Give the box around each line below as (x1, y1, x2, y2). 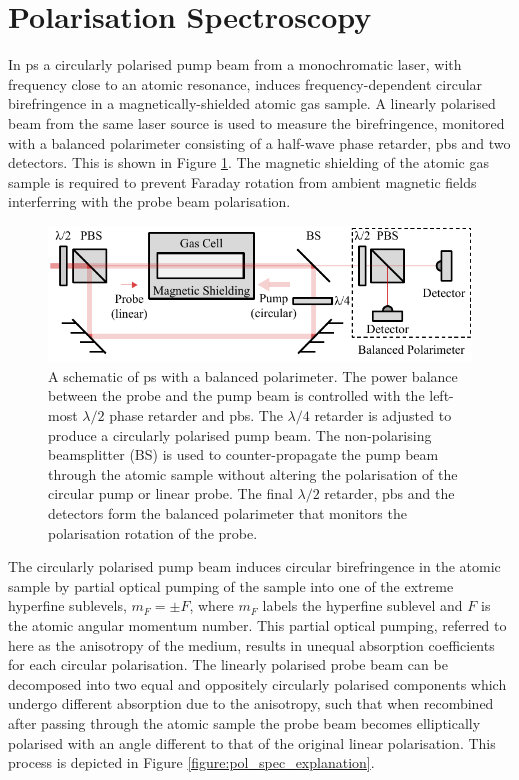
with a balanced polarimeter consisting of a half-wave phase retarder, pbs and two (8, 132, 511, 153)
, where (189, 595, 234, 616)
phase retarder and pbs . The (109, 405, 283, 426)
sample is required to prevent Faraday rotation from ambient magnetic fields (8, 171, 477, 192)
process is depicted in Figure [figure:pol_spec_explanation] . (8, 752, 375, 773)
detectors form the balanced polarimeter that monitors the (48, 503, 407, 524)
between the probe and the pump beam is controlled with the (48, 385, 425, 406)
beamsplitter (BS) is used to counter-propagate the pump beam (48, 444, 439, 465)
